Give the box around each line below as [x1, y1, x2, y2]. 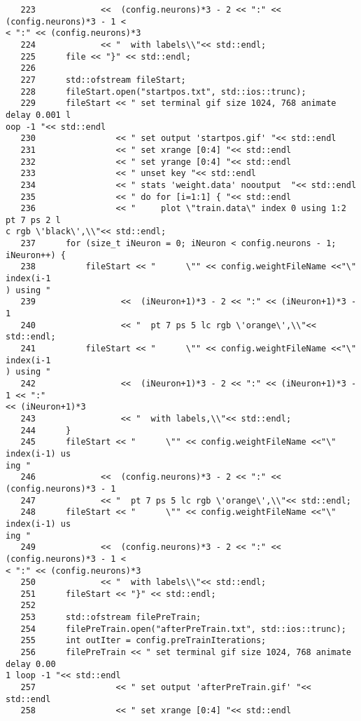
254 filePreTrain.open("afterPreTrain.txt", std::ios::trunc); [20, 624, 346, 634]
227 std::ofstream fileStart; [20, 74, 186, 85]
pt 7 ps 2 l [6, 215, 61, 225]
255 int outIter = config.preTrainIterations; [20, 635, 267, 646]
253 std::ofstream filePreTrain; [20, 612, 201, 623]
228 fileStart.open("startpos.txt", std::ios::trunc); [20, 86, 306, 97]
